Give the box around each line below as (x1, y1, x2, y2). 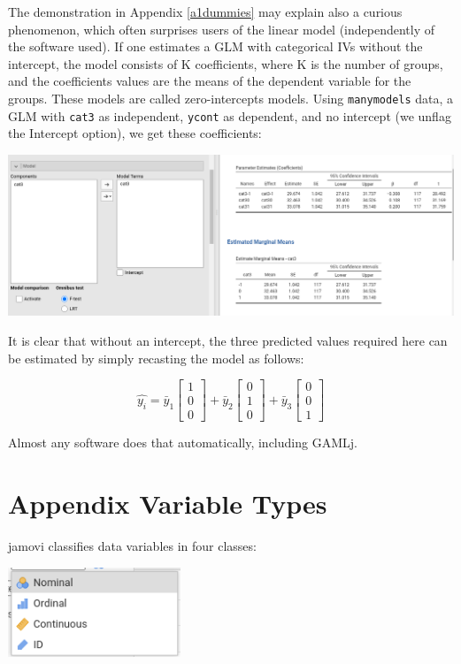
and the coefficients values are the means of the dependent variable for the (8, 72, 411, 90)
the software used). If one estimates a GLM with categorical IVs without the (8, 37, 423, 56)
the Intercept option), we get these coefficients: (8, 124, 262, 142)
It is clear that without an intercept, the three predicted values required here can (8, 332, 448, 350)
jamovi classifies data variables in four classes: (8, 537, 257, 555)
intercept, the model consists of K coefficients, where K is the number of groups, (8, 54, 443, 73)
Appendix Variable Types (8, 485, 327, 522)
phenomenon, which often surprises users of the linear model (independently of (8, 19, 435, 38)
